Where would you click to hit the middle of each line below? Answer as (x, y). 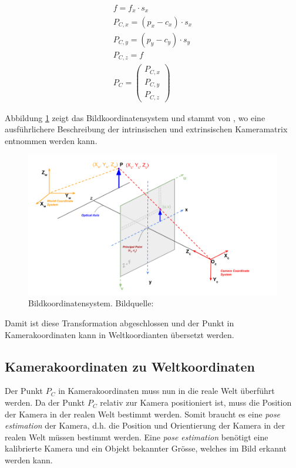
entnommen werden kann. (51, 140)
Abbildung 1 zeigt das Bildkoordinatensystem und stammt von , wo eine (135, 117)
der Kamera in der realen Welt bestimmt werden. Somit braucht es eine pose (143, 414)
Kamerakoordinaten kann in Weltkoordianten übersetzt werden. (120, 334)
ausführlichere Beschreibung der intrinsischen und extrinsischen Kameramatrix (146, 129)
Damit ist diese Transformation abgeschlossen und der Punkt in (120, 323)
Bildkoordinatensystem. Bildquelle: (91, 303)
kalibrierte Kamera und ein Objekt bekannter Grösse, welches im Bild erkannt (146, 448)
